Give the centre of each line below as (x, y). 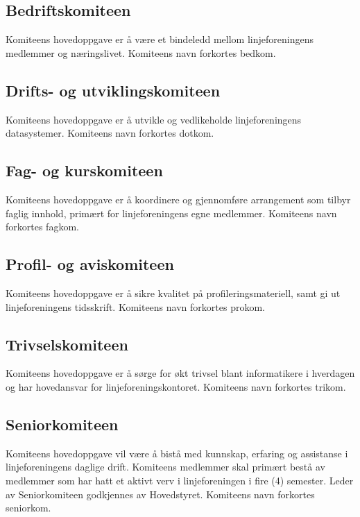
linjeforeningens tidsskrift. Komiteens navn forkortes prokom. (135, 306)
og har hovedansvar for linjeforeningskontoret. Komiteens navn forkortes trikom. (176, 386)
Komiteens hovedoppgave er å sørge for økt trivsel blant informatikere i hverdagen (180, 373)
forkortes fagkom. (42, 227)
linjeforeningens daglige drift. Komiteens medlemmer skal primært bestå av (165, 467)
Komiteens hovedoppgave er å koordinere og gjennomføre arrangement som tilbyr (178, 199)
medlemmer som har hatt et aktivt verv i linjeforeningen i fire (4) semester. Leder (180, 480)
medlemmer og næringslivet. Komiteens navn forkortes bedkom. (141, 52)
